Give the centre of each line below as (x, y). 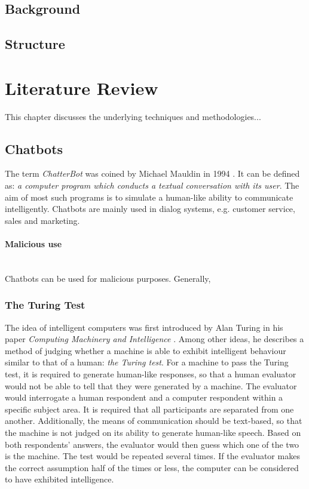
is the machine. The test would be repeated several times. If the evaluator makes (152, 456)
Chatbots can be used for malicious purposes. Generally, (108, 278)
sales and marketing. (42, 220)
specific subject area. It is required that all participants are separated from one (149, 409)
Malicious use (33, 244)
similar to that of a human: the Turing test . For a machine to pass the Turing (147, 362)
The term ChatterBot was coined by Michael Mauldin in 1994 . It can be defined (152, 173)
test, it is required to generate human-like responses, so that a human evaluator (151, 374)
